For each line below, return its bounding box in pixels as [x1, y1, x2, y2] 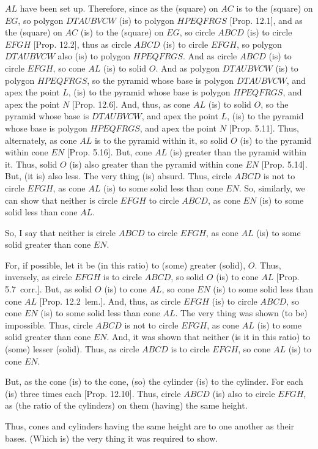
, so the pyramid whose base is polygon [87, 73, 234, 86]
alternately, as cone [5, 133, 77, 146]
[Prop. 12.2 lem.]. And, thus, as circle [39, 294, 181, 307]
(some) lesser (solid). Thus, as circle [5, 343, 139, 355]
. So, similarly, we [239, 181, 305, 194]
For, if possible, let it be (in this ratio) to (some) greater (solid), [5, 258, 246, 271]
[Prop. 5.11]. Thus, [229, 121, 299, 134]
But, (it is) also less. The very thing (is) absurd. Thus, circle [5, 169, 232, 182]
